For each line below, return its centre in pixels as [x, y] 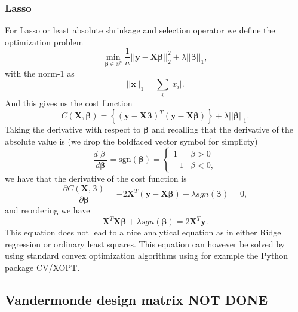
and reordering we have [47, 210]
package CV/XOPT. [42, 267]
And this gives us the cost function [69, 103]
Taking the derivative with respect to [73, 129]
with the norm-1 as [40, 73]
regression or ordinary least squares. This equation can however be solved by [145, 244]
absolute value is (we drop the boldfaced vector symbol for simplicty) [131, 141]
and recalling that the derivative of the [222, 129]
